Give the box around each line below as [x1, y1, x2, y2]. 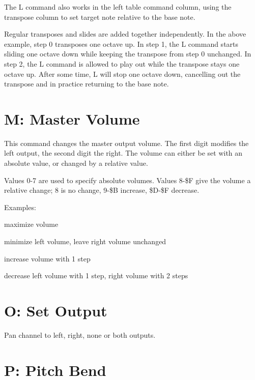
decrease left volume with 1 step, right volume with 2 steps [4, 270, 188, 281]
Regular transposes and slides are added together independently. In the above [4, 28, 246, 39]
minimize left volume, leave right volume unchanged [4, 236, 166, 247]
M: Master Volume [4, 108, 140, 129]
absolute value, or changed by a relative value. [4, 158, 148, 168]
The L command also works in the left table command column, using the [4, 2, 232, 12]
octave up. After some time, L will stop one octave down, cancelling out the [4, 68, 241, 79]
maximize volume [4, 219, 59, 229]
